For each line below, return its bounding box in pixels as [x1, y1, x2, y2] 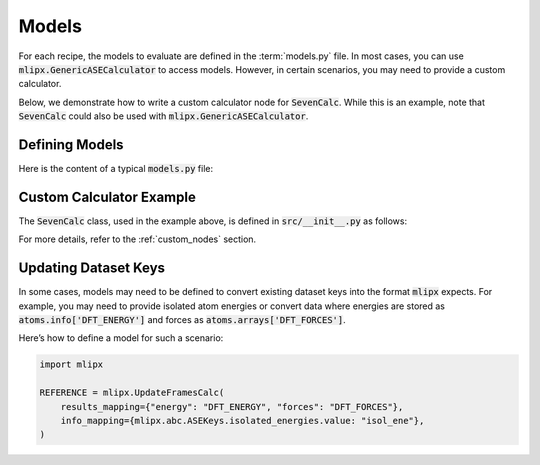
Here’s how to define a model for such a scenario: [18, 332, 224, 344]
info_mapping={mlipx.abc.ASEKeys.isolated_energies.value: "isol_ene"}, [60, 415, 425, 426]
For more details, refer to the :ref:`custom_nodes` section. [18, 233, 257, 245]
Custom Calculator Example [18, 188, 197, 205]
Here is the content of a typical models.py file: [18, 163, 214, 175]
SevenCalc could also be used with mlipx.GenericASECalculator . [18, 110, 309, 122]
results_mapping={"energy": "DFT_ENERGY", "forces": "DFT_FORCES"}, [60, 401, 404, 412]
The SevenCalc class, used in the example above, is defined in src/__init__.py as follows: [18, 215, 408, 227]
